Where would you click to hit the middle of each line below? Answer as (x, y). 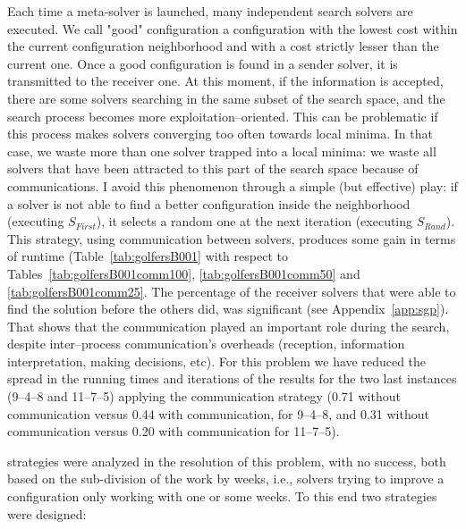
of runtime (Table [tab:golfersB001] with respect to (148, 256)
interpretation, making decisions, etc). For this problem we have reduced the (217, 361)
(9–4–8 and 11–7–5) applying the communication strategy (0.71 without (204, 396)
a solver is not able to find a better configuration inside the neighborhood (209, 203)
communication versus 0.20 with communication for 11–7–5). (174, 431)
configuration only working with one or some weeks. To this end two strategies (222, 496)
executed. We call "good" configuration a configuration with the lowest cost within (233, 28)
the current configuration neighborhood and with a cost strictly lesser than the (223, 46)
